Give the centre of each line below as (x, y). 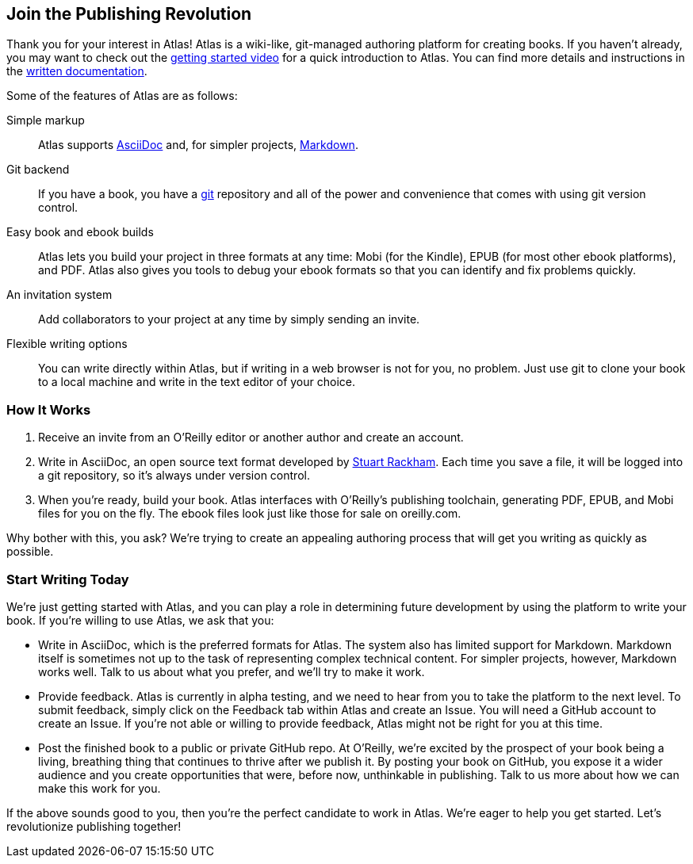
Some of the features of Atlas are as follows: (122, 96)
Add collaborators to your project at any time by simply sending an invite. (229, 319)
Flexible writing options (67, 344)
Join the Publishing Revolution (129, 14)
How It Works (49, 409)
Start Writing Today (68, 579)
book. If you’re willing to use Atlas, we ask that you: (140, 620)
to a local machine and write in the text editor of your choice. (197, 382)
